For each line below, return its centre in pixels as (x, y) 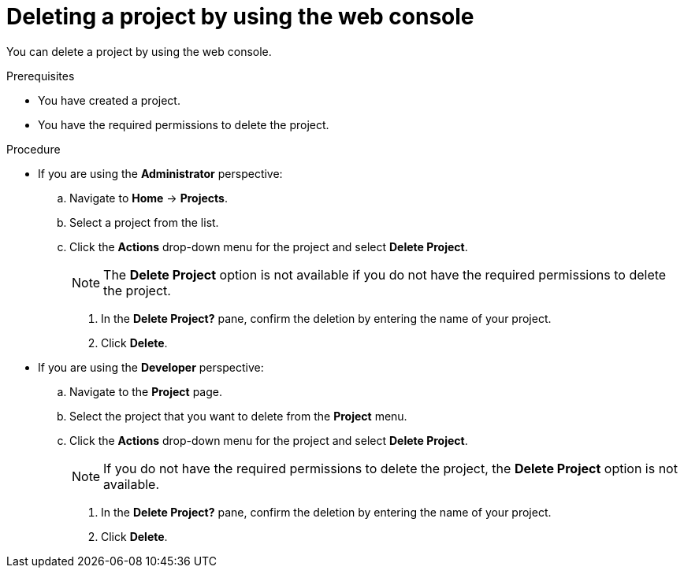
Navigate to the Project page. (146, 391)
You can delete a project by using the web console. (139, 51)
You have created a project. (109, 100)
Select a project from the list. (144, 222)
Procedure (33, 149)
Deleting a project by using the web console (240, 17)
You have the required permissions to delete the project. (184, 124)
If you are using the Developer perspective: (151, 367)
